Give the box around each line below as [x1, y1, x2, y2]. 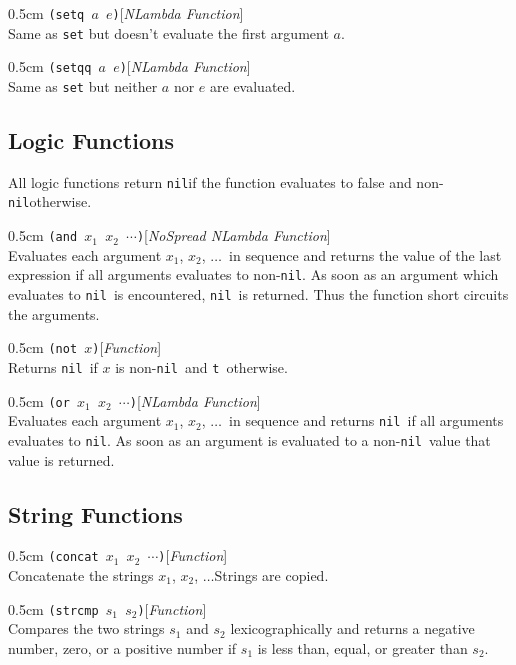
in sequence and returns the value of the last [229, 244, 502, 265]
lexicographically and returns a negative [230, 618, 475, 639]
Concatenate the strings [8, 565, 154, 586]
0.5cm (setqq [8, 56, 92, 77]
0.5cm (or [8, 390, 70, 411]
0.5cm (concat [8, 545, 99, 566]
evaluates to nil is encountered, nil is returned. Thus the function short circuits [8, 284, 509, 305]
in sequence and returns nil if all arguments [229, 410, 504, 431]
